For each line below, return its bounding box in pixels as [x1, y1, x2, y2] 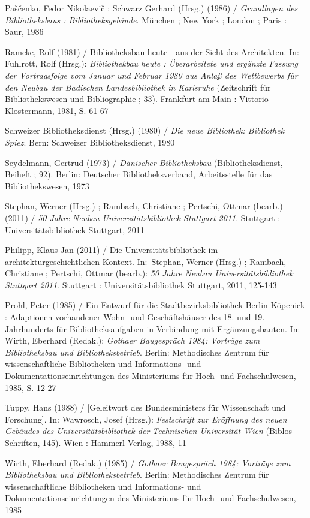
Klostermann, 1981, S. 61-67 [5, 104, 109, 116]
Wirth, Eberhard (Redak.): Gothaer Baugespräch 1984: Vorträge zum [5, 334, 260, 347]
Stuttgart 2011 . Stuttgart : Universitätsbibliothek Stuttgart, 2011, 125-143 [5, 278, 277, 291]
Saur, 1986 [5, 25, 44, 38]
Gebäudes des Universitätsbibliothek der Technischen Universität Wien [5, 424, 263, 437]
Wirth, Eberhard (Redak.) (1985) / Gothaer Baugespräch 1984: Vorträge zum [5, 456, 291, 469]
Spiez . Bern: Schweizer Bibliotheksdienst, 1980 [5, 135, 175, 148]
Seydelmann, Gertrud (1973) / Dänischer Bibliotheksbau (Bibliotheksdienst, [5, 156, 283, 168]
